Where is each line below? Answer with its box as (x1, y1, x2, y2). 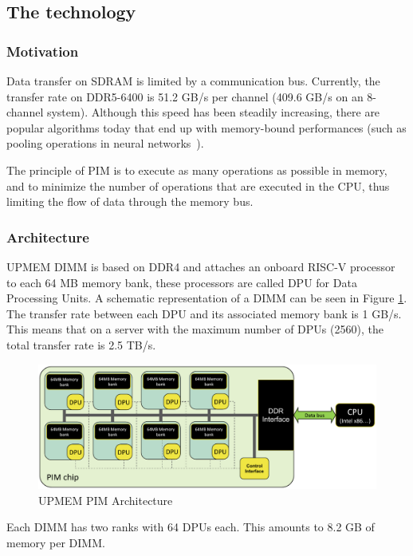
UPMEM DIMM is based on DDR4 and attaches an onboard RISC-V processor (6, 258, 395, 274)
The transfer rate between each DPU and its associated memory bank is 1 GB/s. (6, 305, 402, 321)
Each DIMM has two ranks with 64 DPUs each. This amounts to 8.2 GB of (6, 519, 375, 535)
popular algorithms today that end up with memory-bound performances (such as (6, 119, 407, 136)
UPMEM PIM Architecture (38, 491, 173, 508)
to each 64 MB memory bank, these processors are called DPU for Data (6, 274, 357, 290)
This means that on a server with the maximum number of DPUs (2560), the (6, 321, 383, 337)
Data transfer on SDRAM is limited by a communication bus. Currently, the (6, 73, 380, 89)
